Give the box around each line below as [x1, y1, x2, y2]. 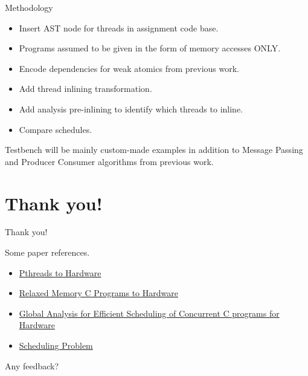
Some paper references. [5, 246, 90, 259]
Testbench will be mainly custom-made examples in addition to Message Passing [5, 143, 303, 156]
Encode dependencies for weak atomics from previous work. [19, 62, 239, 74]
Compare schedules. [19, 123, 92, 135]
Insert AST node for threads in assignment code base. [19, 21, 219, 34]
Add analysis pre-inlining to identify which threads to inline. [19, 102, 243, 115]
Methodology [5, 1, 53, 13]
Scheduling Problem [19, 339, 93, 352]
